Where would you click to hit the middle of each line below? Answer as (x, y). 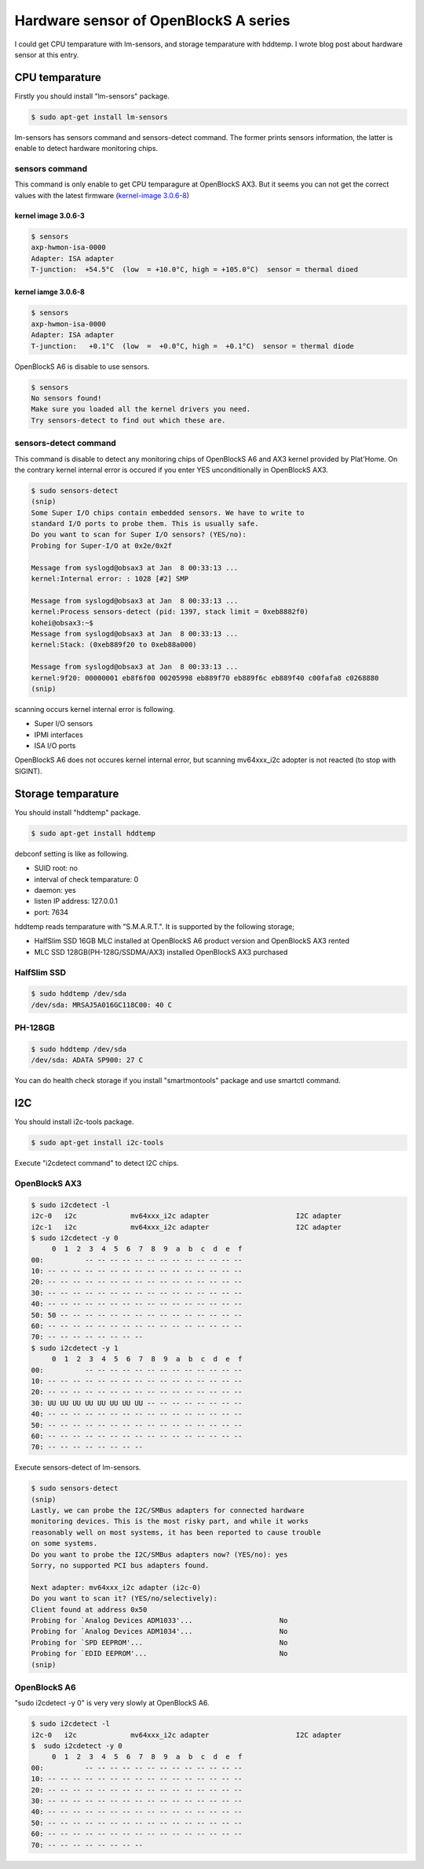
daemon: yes (55, 890)
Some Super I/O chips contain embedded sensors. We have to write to (168, 512)
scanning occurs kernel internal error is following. (95, 709)
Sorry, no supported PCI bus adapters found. (120, 1566)
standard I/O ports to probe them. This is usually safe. (145, 524)
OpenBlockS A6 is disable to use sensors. (82, 367)
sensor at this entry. (47, 54)
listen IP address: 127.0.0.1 (76, 901)
